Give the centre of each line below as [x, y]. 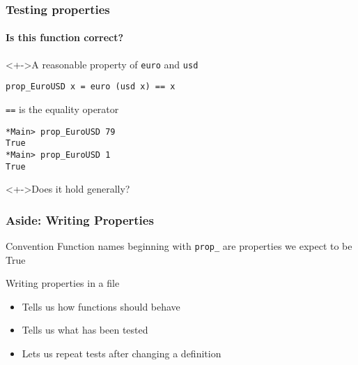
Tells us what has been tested [85, 330]
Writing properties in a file [63, 283]
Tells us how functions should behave [101, 306]
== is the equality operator [62, 109]
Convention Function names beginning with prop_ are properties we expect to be [179, 246]
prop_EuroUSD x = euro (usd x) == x [91, 87]
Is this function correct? [65, 37]
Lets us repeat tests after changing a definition [122, 353]
